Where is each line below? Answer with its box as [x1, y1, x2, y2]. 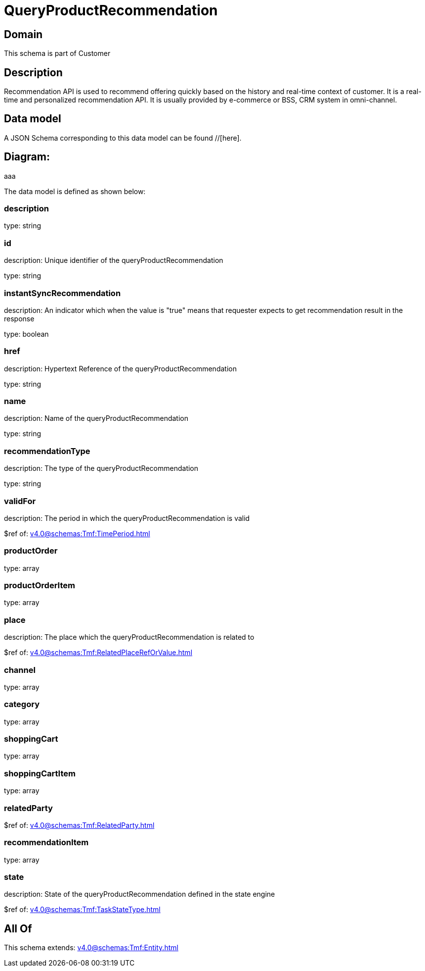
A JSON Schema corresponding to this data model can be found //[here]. [4, 133, 242, 142]
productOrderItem [4, 580, 75, 591]
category [4, 699, 40, 710]
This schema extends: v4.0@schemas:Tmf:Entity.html [4, 943, 178, 952]
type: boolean [4, 329, 49, 338]
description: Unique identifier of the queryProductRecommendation [4, 256, 223, 265]
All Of [4, 922, 32, 935]
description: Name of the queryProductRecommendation [4, 414, 188, 423]
